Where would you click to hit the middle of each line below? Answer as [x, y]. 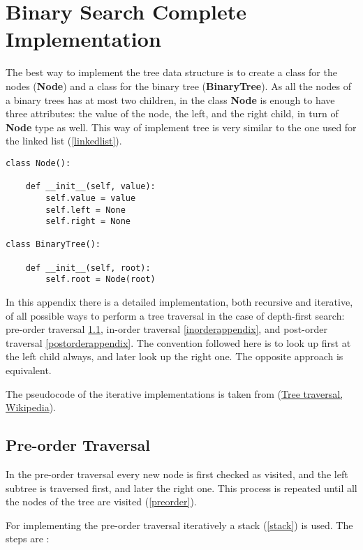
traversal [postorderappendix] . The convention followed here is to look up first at [178, 342]
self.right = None [88, 222]
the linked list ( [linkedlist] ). [64, 141]
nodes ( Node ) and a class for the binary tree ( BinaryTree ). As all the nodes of [179, 86]
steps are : [28, 538]
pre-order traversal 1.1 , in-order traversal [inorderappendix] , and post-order [166, 329]
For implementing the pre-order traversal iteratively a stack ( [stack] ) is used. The [179, 525]
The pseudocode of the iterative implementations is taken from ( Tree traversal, [175, 393]
